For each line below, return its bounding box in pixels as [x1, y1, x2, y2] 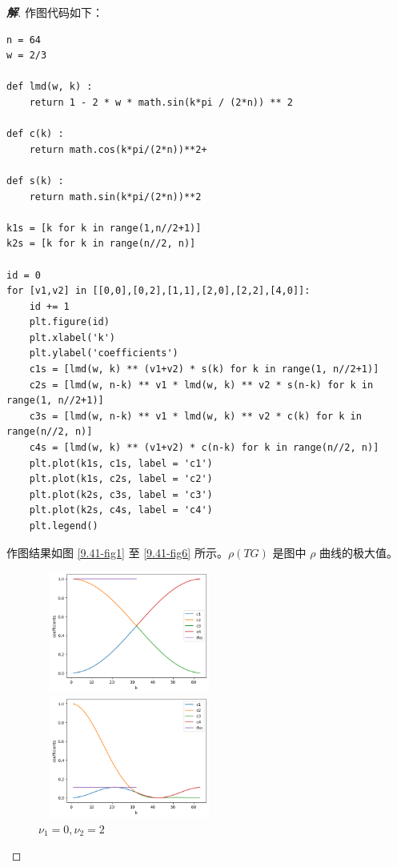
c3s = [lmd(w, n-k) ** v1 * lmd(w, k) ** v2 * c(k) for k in [29, 410, 362, 422]
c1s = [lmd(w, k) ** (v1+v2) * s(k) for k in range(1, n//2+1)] [29, 363, 379, 375]
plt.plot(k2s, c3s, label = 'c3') [29, 488, 213, 500]
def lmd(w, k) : [6, 81, 93, 93]
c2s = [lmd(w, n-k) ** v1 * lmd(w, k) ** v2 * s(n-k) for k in [29, 379, 374, 391]
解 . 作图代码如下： [6, 4, 103, 20]
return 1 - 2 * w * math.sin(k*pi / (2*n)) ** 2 [29, 96, 293, 108]
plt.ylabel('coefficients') [29, 347, 178, 359]
